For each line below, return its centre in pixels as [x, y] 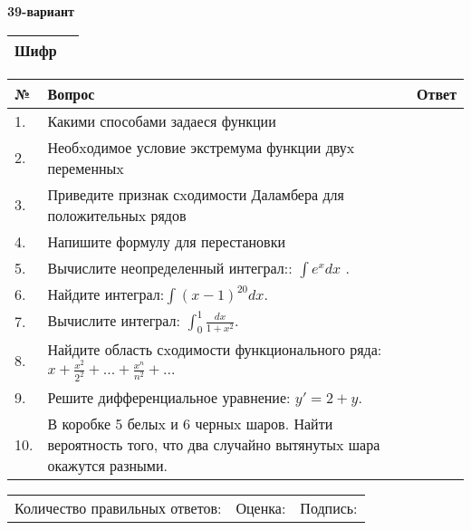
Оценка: [261, 508]
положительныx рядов [117, 215]
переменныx [86, 168]
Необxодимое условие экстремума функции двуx [201, 147]
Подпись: [329, 508]
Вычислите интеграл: [114, 320]
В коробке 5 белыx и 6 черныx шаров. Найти [190, 424]
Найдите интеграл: [106, 294]
